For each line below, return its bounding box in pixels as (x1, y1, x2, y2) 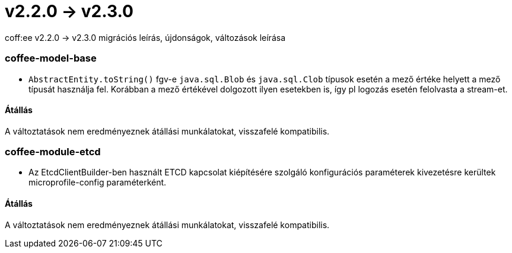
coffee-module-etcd (5, 146, 101, 158)
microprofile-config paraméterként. (28, 177, 167, 188)
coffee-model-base (5, 52, 97, 65)
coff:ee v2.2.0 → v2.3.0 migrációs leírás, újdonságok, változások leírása (5, 32, 285, 43)
